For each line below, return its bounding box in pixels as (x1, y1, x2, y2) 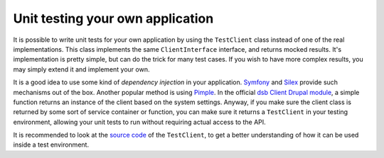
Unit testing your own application (13, 11, 214, 26)
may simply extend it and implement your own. (13, 64, 150, 74)
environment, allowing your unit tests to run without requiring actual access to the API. (13, 118, 266, 126)
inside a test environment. (13, 140, 89, 149)
